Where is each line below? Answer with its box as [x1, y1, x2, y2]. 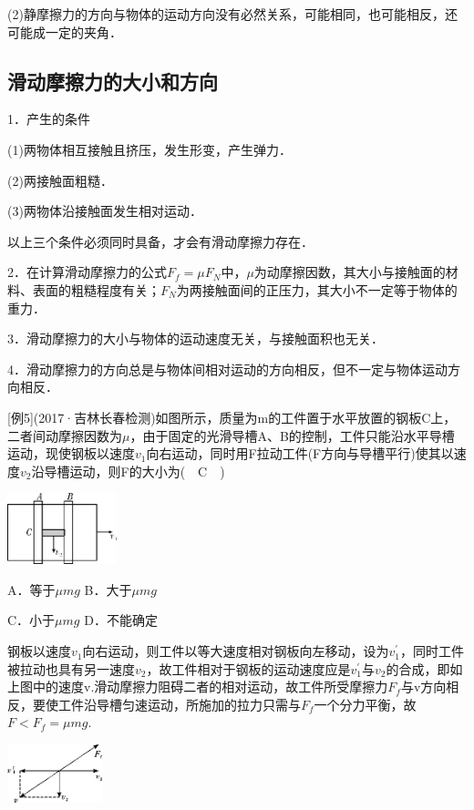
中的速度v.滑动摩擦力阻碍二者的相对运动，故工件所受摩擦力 [32, 677, 388, 696]
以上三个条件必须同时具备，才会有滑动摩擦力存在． [7, 231, 314, 251]
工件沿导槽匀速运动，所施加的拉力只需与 [57, 694, 301, 713]
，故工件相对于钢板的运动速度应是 [146, 659, 351, 678]
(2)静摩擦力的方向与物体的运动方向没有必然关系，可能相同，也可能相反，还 [7, 5, 458, 23]
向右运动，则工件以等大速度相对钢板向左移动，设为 [82, 641, 389, 661]
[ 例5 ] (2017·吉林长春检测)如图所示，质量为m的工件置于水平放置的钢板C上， [7, 407, 457, 426]
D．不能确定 [84, 610, 158, 630]
